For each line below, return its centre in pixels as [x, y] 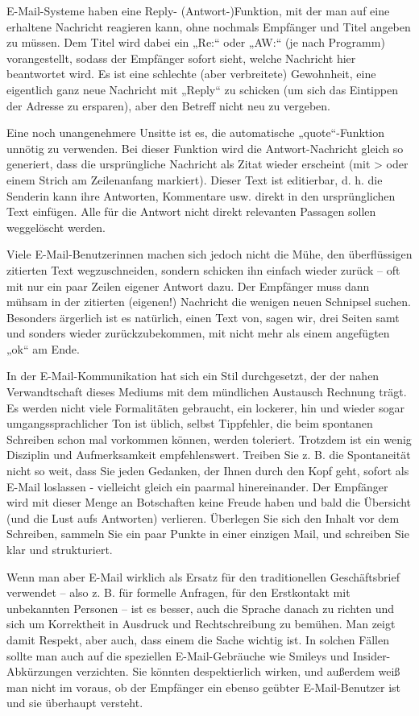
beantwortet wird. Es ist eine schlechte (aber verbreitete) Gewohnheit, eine [191, 74]
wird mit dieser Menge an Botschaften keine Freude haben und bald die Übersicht [209, 502]
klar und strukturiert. [60, 549]
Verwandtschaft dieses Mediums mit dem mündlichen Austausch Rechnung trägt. [207, 392]
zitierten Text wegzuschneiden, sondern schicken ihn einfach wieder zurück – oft [203, 269]
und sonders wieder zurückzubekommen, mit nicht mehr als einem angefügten [198, 333]
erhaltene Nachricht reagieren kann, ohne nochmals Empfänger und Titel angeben [209, 26]
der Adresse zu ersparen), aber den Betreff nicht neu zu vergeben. [168, 105]
